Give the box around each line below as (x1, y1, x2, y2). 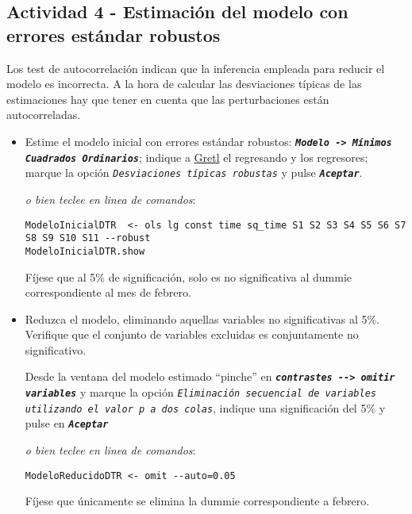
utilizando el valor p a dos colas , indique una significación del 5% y (25, 399, 386, 416)
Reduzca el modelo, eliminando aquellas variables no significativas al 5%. (25, 310, 379, 327)
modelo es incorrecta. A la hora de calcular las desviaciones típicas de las (6, 75, 362, 92)
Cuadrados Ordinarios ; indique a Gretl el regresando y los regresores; (25, 148, 368, 165)
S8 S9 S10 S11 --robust (25, 232, 151, 244)
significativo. (25, 341, 87, 358)
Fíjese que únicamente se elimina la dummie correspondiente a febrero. (25, 493, 370, 509)
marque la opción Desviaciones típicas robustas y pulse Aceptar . (25, 164, 363, 181)
